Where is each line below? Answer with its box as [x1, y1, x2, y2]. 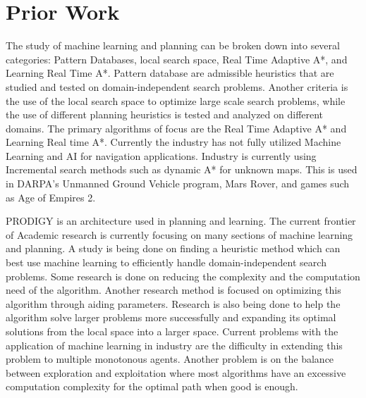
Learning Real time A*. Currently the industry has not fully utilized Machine [6, 135, 341, 149]
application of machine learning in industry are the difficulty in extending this [6, 337, 343, 352]
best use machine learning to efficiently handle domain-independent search [6, 255, 327, 270]
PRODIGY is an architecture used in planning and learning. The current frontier [6, 213, 356, 228]
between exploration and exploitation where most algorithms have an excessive [6, 365, 346, 380]
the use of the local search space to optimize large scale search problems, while [6, 93, 346, 108]
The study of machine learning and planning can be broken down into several [6, 38, 340, 53]
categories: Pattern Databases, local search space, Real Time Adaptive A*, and [6, 51, 348, 66]
